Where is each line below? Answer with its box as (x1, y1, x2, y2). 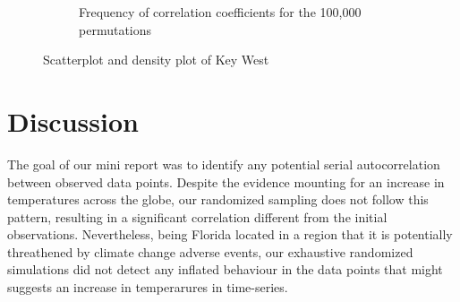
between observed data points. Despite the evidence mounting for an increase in (7, 172, 445, 191)
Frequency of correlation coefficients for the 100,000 (79, 3, 362, 21)
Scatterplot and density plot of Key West (43, 50, 269, 69)
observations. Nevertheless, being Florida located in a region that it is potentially (7, 225, 453, 244)
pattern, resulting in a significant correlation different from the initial (7, 207, 388, 226)
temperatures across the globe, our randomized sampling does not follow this (7, 190, 429, 209)
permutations (79, 20, 152, 39)
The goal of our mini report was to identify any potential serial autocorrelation (7, 154, 440, 173)
